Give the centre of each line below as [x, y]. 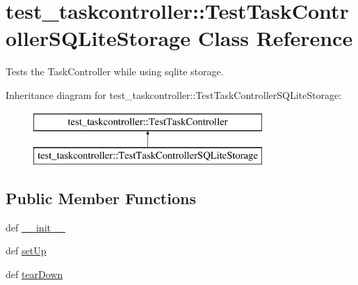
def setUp [26, 251]
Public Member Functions [101, 198]
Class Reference [275, 38]
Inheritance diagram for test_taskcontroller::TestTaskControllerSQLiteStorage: [174, 94]
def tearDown [34, 274]
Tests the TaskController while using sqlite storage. [115, 71]
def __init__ [35, 227]
